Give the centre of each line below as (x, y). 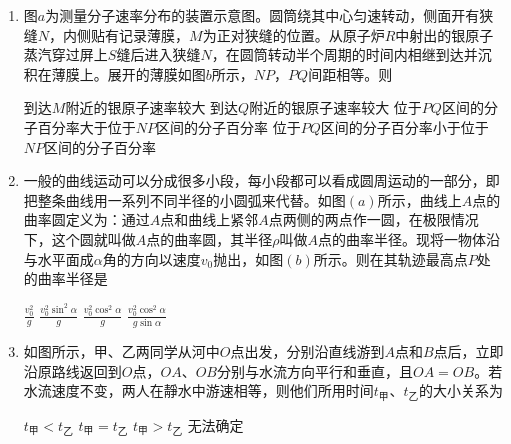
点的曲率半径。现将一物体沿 (409, 238)
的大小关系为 (461, 390)
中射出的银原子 (444, 34)
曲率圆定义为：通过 (86, 219)
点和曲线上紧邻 (209, 219)
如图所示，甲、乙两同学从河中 (121, 350)
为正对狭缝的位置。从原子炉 (293, 34)
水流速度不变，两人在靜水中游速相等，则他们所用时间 (198, 390)
